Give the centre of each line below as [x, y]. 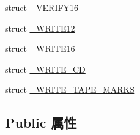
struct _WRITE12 [40, 28]
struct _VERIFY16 [42, 7]
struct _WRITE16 [40, 49]
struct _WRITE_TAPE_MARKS [70, 89]
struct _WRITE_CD [45, 69]
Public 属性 [41, 122]
